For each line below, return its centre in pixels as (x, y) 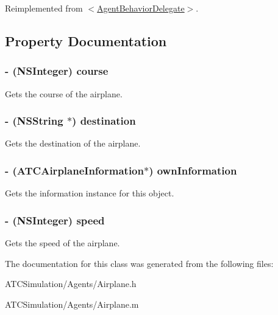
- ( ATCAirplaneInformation (74, 170)
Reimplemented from (44, 8)
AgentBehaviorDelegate (141, 8)
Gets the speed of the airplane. (62, 243)
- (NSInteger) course (57, 71)
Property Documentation (86, 40)
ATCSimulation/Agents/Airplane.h (71, 284)
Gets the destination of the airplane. (73, 143)
